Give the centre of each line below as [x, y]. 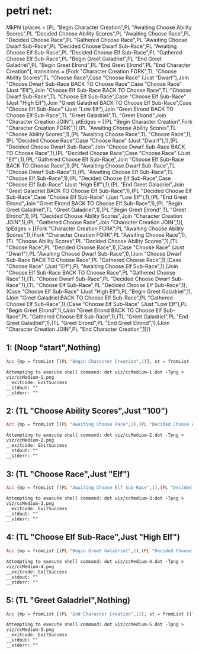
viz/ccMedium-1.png [30, 377]
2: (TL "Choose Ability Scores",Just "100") [87, 411]
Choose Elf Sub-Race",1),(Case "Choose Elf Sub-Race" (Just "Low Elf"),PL [97, 304]
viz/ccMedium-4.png [30, 566]
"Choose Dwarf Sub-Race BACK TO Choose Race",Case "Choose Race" [94, 83]
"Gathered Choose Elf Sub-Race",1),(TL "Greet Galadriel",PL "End [109, 316]
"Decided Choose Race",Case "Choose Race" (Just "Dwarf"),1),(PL [97, 140]
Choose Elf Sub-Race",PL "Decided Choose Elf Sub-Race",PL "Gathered [94, 52]
